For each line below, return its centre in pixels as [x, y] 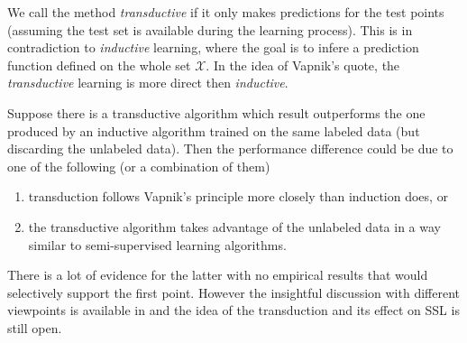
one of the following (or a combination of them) [139, 166]
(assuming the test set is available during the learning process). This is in [210, 29]
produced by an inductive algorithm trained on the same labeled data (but [214, 130]
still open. [35, 327]
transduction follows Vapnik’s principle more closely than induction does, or [238, 196]
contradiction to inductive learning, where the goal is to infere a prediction [213, 47]
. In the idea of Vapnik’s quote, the [303, 65]
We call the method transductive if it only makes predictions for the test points [226, 12]
